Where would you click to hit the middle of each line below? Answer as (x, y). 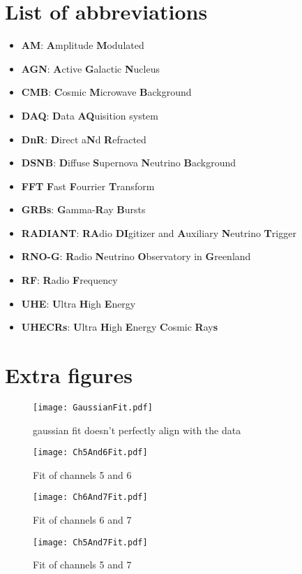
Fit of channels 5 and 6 (82, 474)
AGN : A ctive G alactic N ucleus (90, 68)
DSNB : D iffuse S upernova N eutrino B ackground (128, 163)
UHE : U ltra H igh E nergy (78, 303)
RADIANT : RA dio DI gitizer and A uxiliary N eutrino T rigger (159, 232)
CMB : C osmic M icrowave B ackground (106, 92)
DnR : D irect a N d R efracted (84, 139)
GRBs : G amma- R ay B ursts (83, 209)
